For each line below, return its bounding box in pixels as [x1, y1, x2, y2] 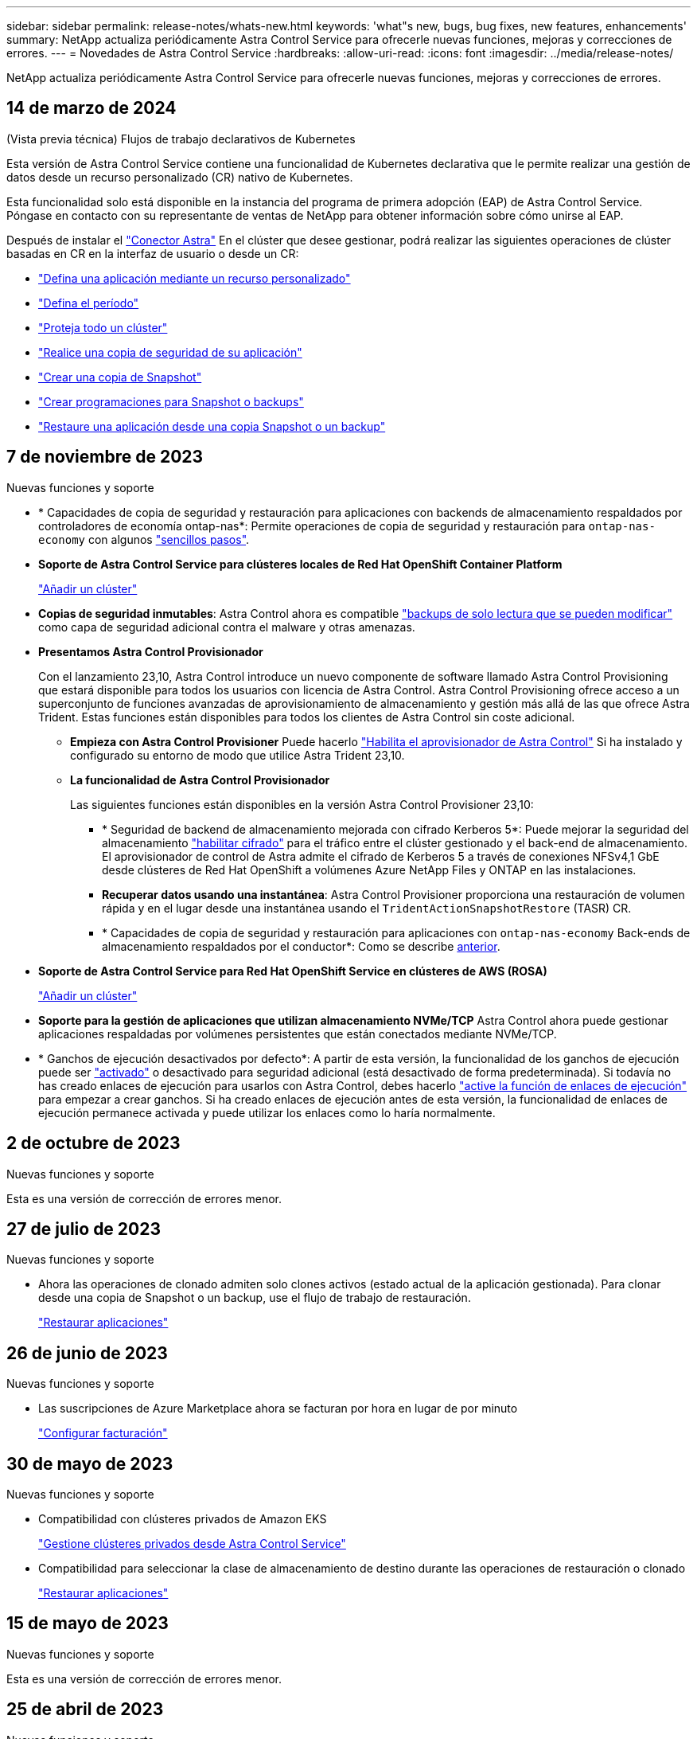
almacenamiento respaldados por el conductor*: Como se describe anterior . [102, 939, 500, 953]
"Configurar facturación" [38, 1426, 168, 1440]
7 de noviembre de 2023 [6, 447, 204, 467]
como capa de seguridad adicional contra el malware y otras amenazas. [38, 619, 415, 634]
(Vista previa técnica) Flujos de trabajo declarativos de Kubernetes [6, 131, 356, 146]
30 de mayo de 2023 [6, 1453, 173, 1474]
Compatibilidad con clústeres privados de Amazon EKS [38, 1512, 327, 1526]
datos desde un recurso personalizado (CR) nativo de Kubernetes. [6, 170, 353, 184]
